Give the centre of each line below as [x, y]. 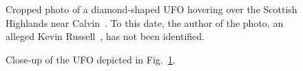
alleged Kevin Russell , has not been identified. [105, 36]
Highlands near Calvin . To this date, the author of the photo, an [145, 22]
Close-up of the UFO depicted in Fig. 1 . [91, 59]
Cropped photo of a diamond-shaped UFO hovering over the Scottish [151, 9]
